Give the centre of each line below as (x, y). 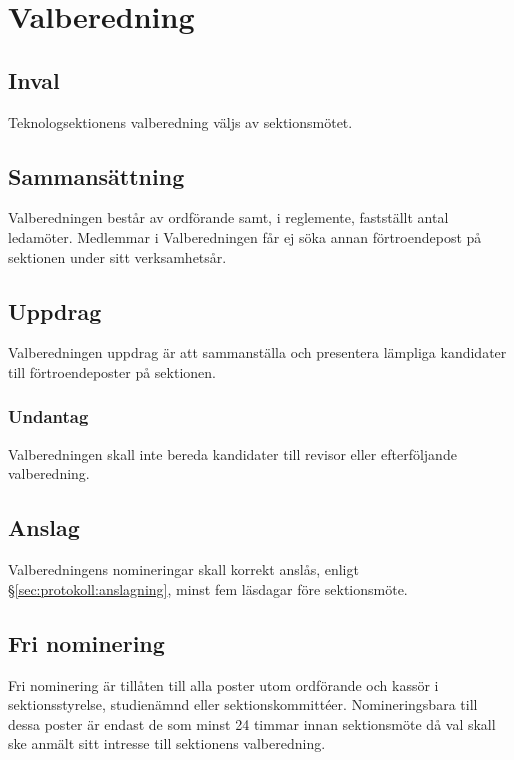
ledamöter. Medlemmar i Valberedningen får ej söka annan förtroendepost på (245, 236)
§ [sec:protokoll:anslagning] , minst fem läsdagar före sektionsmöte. (208, 588)
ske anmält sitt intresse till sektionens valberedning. (167, 743)
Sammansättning (96, 175)
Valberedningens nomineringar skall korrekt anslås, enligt (183, 569)
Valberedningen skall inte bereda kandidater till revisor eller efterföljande (232, 453)
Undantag (48, 416)
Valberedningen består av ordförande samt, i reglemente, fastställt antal (228, 217)
